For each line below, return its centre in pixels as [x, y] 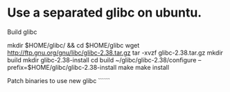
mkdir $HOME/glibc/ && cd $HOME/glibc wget [73, 45]
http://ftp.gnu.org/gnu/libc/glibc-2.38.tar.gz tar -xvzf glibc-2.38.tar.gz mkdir [115, 53]
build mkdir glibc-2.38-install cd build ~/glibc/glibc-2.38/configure [102, 59]
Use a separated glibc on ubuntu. [105, 13]
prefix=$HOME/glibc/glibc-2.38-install [62, 67]
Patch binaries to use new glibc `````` [59, 80]
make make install [144, 67]
